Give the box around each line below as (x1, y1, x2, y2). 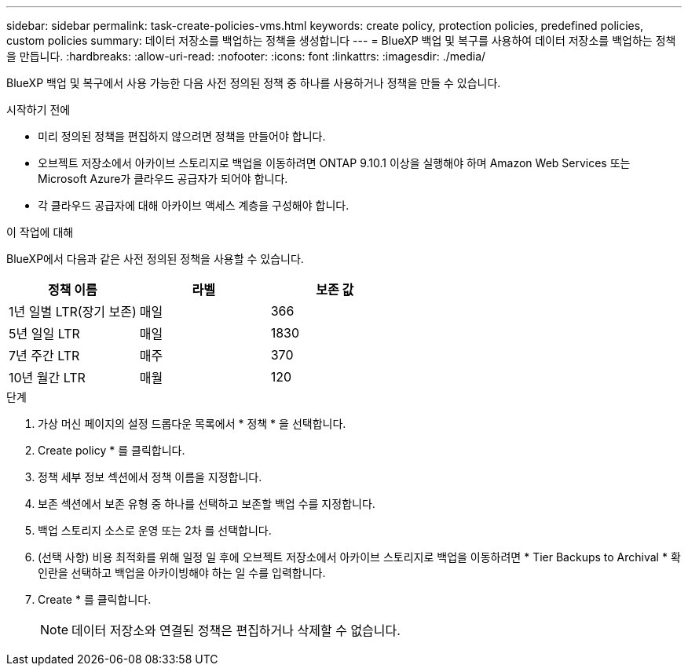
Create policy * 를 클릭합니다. (38, 444, 185, 457)
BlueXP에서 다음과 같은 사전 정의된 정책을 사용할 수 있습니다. (6, 252, 304, 265)
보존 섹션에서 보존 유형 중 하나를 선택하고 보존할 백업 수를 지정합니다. (38, 497, 375, 510)
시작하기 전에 (6, 103, 71, 116)
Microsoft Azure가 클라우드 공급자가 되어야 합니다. (38, 172, 288, 185)
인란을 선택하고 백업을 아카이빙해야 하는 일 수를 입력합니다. (38, 566, 326, 579)
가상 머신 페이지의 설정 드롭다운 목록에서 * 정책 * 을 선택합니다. (38, 417, 346, 430)
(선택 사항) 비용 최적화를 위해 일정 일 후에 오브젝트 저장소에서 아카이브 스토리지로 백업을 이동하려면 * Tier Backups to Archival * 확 (38, 550, 681, 564)
